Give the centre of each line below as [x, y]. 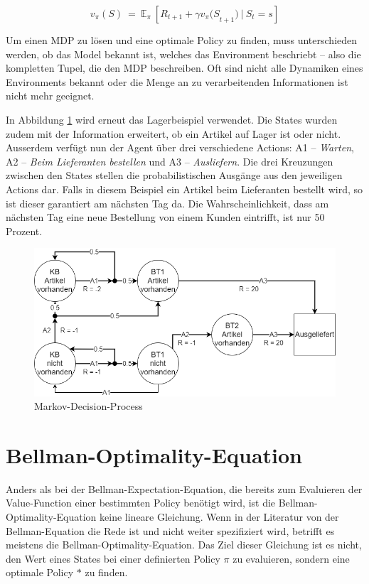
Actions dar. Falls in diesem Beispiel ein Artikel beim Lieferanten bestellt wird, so [184, 189]
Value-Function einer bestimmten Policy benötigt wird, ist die [141, 503]
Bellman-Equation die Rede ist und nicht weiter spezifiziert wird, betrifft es [170, 530]
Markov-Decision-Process [89, 406]
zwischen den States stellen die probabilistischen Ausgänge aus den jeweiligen [174, 175]
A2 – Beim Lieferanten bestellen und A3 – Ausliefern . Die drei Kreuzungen [170, 161]
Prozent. [24, 231]
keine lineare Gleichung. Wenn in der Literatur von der [219, 517]
